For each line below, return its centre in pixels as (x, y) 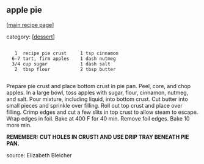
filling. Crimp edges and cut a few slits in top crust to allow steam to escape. (102, 112)
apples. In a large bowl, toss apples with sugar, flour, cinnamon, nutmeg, (97, 92)
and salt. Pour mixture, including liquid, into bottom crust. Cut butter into (97, 99)
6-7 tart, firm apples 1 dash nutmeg (64, 58)
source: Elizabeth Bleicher (39, 155)
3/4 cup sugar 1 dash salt (61, 64)
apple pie (24, 10)
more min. (19, 125)
